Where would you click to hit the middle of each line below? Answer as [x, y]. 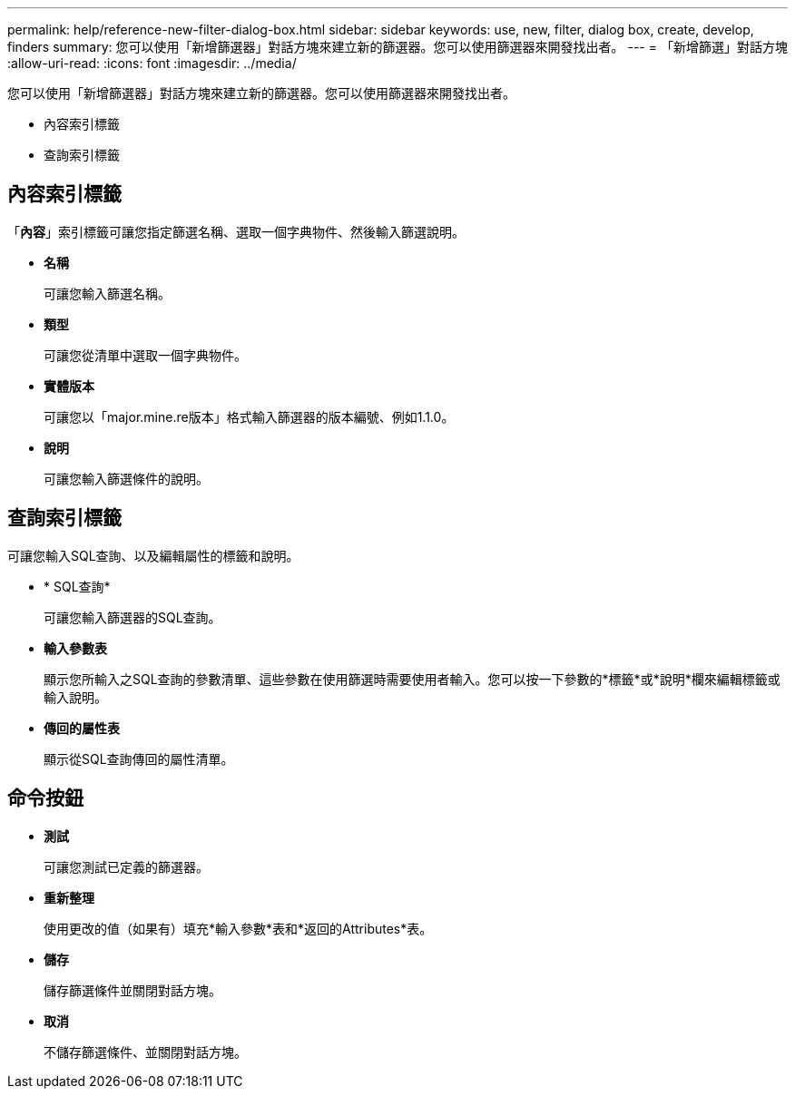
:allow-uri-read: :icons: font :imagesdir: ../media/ [152, 63]
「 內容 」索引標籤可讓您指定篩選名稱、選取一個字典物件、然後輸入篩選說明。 [236, 231]
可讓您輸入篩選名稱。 [107, 293]
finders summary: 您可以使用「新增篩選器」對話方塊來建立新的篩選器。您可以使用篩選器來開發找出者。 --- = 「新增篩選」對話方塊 [397, 47]
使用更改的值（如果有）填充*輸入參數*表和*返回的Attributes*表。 [238, 928]
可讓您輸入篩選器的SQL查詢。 [132, 617]
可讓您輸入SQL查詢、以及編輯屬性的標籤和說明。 [153, 555]
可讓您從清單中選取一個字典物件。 [145, 355]
